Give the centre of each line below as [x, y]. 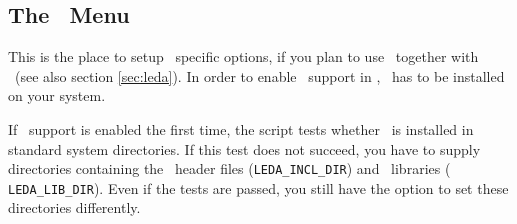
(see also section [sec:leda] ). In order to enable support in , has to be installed [259, 75]
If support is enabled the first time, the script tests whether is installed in [241, 128]
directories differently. [74, 207]
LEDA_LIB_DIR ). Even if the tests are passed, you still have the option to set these [258, 187]
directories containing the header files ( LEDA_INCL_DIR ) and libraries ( [229, 168]
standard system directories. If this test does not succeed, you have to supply [244, 148]
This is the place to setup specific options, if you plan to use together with [243, 56]
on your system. [57, 95]
